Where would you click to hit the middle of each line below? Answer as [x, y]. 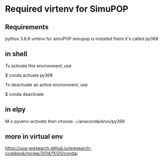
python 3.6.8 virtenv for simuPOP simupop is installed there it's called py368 [82, 39]
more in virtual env [34, 137]
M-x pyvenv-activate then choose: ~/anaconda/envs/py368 [65, 121]
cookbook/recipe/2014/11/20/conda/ [42, 153]
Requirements [27, 27]
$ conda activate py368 [29, 75]
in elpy [15, 110]
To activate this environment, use [38, 66]
